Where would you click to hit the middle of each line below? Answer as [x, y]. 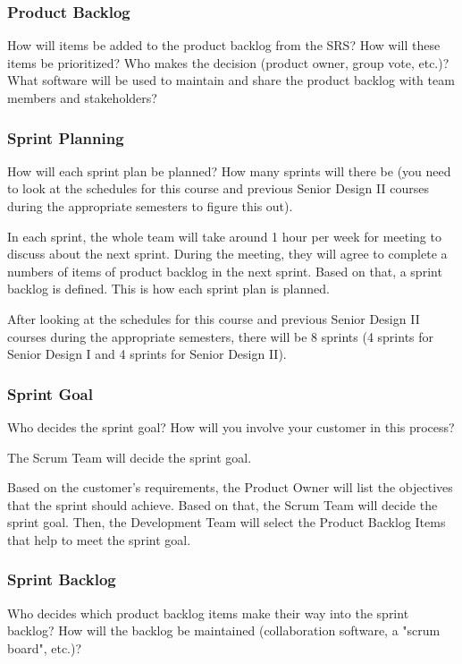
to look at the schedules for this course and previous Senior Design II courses [218, 188]
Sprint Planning [66, 137]
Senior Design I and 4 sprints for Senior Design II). [147, 354]
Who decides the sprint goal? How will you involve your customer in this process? [231, 426]
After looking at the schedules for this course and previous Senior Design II [214, 318]
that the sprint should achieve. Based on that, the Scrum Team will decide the [223, 504]
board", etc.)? [45, 647]
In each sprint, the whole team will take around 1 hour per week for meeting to [224, 236]
